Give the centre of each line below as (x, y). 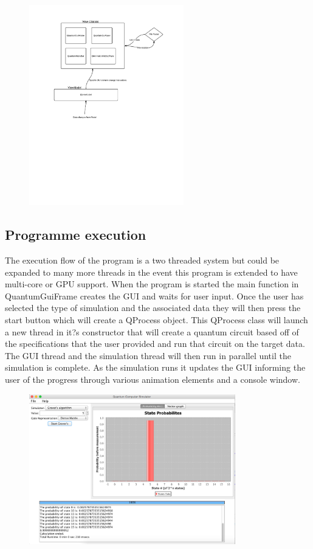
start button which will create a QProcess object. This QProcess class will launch (156, 320)
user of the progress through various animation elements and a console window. (153, 379)
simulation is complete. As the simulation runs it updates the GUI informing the (155, 367)
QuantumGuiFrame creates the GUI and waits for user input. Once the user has (154, 295)
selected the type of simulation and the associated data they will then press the (153, 308)
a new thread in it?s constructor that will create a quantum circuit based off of (152, 331)
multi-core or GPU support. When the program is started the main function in (152, 284)
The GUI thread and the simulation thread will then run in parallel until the (148, 355)
